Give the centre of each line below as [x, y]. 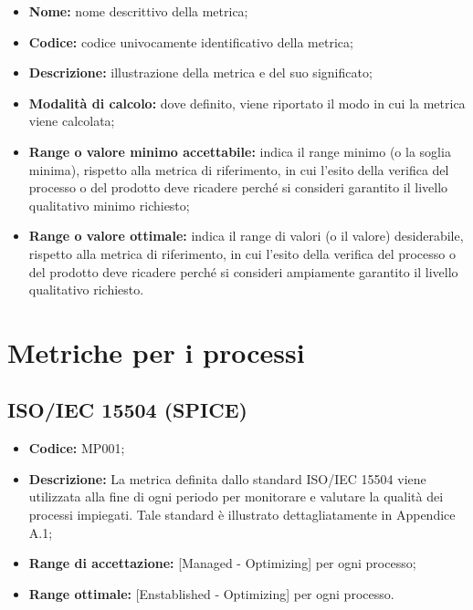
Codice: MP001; [77, 448]
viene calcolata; [72, 121]
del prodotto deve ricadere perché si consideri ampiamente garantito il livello [243, 271]
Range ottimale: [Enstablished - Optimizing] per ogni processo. [211, 593]
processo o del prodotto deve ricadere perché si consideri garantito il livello [238, 187]
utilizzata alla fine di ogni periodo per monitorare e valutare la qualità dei [236, 496]
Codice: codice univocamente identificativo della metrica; [191, 41]
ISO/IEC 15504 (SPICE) [127, 410]
